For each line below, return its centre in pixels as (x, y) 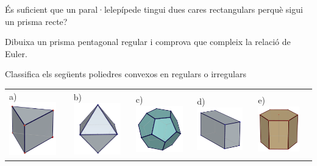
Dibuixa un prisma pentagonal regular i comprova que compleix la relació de (148, 42)
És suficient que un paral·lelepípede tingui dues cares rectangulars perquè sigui (154, 9)
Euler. (16, 53)
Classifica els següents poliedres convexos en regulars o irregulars (126, 74)
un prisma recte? (36, 21)
